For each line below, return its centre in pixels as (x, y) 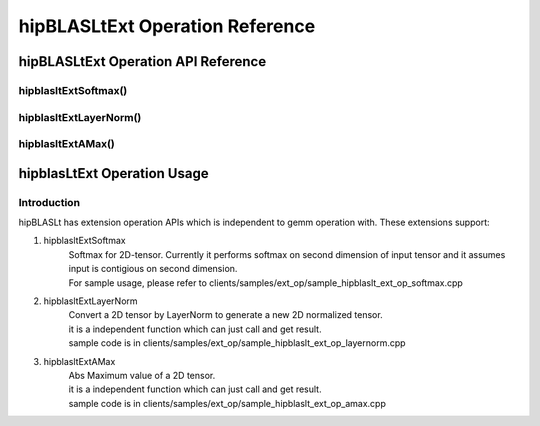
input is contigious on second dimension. (153, 269)
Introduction (49, 202)
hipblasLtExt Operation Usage (113, 173)
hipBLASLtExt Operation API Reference (142, 61)
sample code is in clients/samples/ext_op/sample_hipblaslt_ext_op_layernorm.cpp (237, 343)
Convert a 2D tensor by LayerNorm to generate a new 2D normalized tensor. (226, 315)
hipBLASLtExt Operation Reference (167, 26)
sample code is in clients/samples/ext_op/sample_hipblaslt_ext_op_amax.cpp (227, 403)
